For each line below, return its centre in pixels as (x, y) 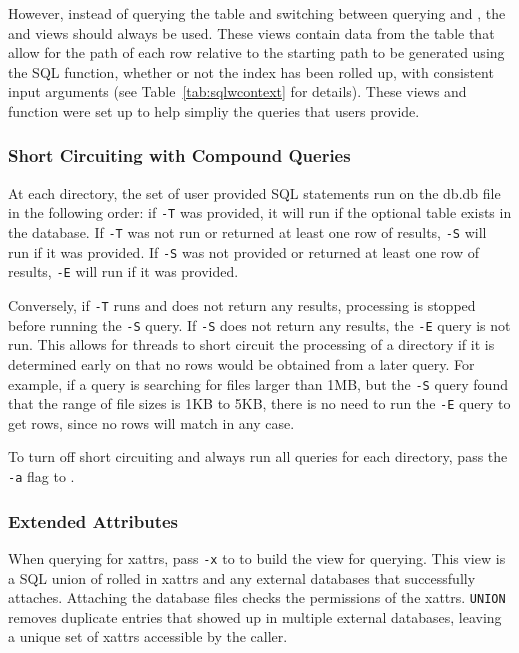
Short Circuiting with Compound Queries (179, 155)
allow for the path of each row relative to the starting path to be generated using (256, 52)
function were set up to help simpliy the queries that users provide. (214, 110)
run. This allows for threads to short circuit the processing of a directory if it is (251, 344)
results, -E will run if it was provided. (123, 271)
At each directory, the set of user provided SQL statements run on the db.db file (254, 192)
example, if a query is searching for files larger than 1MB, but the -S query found (258, 383)
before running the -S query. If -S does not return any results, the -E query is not (259, 324)
